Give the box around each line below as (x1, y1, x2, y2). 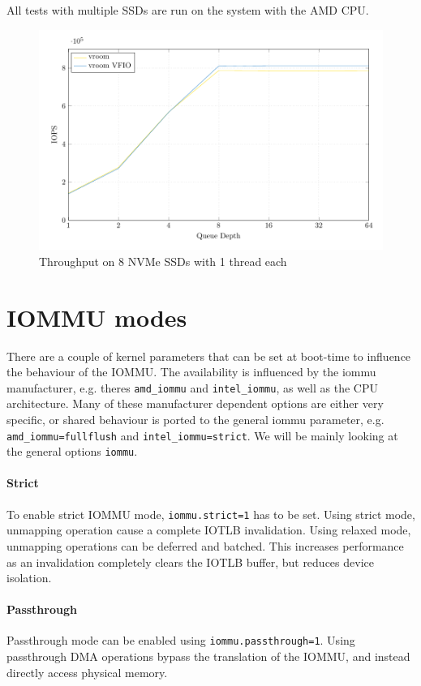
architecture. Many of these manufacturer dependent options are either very (6, 395, 384, 412)
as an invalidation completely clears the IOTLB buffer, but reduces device (6, 553, 374, 570)
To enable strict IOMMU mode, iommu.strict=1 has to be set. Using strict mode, (6, 505, 415, 522)
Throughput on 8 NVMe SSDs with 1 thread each (39, 252, 287, 269)
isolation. (6, 569, 52, 586)
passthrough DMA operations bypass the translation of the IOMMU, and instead (6, 648, 410, 665)
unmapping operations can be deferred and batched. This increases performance (6, 537, 404, 554)
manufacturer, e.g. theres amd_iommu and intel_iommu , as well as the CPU (6, 379, 378, 396)
